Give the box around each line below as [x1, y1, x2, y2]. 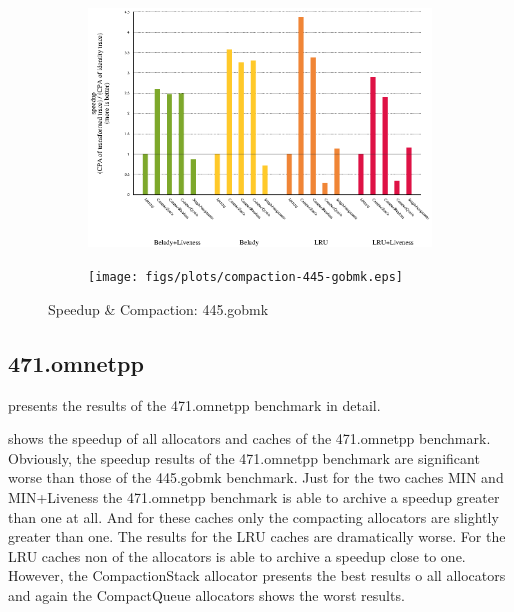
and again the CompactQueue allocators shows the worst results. [8, 584, 405, 605]
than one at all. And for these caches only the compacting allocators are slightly [8, 506, 499, 527]
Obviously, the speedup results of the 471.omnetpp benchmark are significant [8, 447, 480, 468]
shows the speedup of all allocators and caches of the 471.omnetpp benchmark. [8, 428, 491, 449]
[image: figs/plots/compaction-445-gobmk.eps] [88, 270, 403, 285]
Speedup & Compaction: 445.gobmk [48, 298, 269, 319]
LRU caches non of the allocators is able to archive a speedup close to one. [8, 545, 466, 566]
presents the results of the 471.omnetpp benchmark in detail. [8, 394, 381, 415]
